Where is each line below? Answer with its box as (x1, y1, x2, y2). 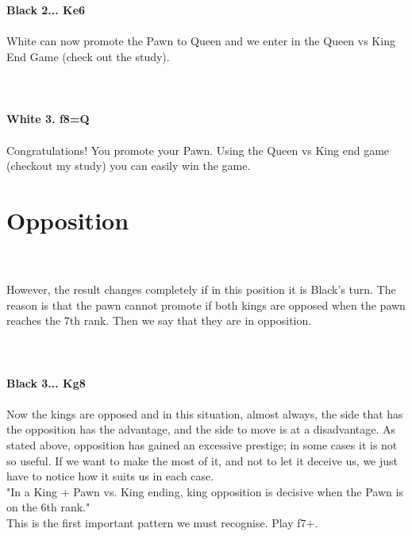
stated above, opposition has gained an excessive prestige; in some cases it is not (6, 436, 398, 453)
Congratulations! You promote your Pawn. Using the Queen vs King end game (6, 141, 390, 158)
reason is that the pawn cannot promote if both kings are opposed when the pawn (6, 296, 406, 313)
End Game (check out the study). (6, 48, 170, 64)
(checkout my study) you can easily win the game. (6, 157, 251, 174)
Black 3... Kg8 (6, 374, 86, 391)
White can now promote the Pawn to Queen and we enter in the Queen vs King (6, 33, 395, 49)
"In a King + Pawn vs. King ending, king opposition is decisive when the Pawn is (6, 483, 403, 499)
